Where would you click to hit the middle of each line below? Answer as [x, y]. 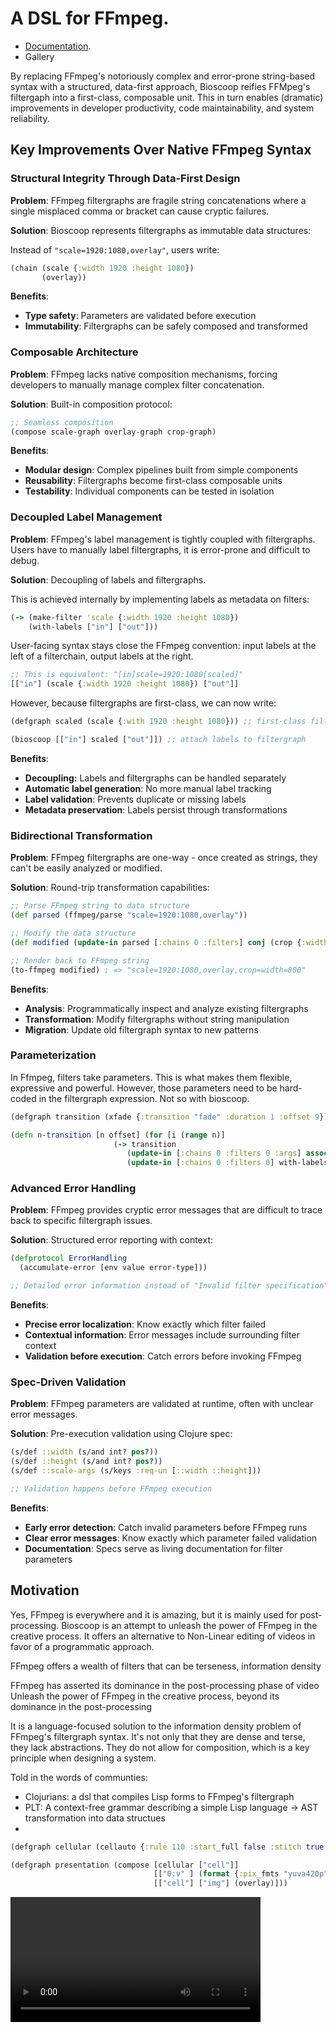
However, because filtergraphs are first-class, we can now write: [143, 703]
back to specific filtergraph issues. [81, 1221]
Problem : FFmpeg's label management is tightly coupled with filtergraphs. [163, 539]
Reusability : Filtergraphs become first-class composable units [153, 481]
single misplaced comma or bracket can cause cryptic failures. [140, 211]
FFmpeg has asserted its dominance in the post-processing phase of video [165, 1685]
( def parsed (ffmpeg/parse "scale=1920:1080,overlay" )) [129, 915]
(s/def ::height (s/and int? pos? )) [86, 1462]
